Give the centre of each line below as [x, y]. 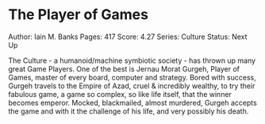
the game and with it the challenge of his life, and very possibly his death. [129, 111]
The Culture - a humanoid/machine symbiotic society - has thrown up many [132, 60]
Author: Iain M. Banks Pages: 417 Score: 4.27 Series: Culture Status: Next [128, 37]
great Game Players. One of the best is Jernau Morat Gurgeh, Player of [124, 68]
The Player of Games [79, 15]
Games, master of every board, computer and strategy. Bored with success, [132, 77]
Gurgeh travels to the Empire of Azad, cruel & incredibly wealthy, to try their [132, 86]
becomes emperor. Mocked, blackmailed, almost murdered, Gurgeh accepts [133, 103]
